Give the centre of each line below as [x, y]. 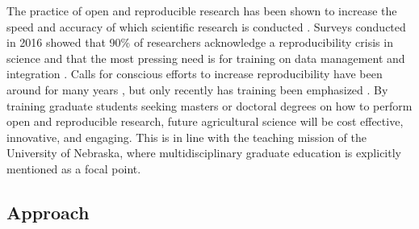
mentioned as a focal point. [74, 168]
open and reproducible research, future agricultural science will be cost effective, [205, 121]
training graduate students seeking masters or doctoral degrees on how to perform [209, 105]
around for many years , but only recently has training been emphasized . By [197, 89]
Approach [48, 212]
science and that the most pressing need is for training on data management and [206, 58]
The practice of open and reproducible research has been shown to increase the [202, 10]
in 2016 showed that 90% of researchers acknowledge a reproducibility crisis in [200, 42]
